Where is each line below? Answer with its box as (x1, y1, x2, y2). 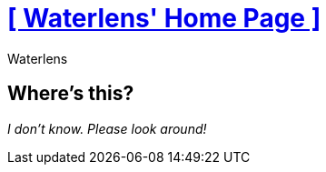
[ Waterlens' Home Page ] (7, 3, 321, 34)
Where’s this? (7, 82, 134, 106)
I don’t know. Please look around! (7, 120, 207, 137)
